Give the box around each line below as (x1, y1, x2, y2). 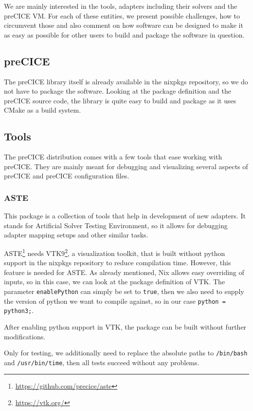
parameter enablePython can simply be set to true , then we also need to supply (4, 286, 244, 296)
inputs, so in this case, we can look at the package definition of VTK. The (4, 276, 225, 287)
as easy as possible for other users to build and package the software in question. (4, 29, 245, 39)
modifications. (4, 331, 46, 341)
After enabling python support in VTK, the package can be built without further (4, 321, 247, 332)
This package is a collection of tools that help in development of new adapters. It (4, 211, 246, 221)
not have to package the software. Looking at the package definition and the (4, 86, 231, 96)
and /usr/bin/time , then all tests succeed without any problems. (4, 357, 199, 367)
